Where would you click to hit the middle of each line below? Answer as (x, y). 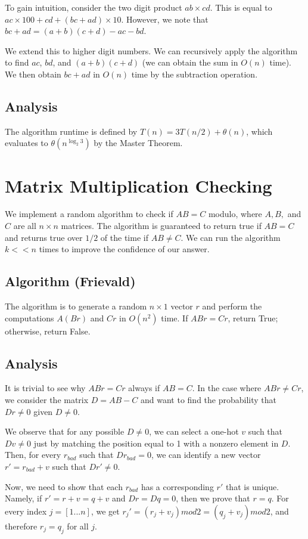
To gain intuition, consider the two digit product (94, 7)
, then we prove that (213, 498)
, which (259, 131)
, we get (105, 511)
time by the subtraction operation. (195, 74)
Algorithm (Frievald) (70, 281)
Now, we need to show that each (64, 486)
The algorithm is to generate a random (76, 306)
